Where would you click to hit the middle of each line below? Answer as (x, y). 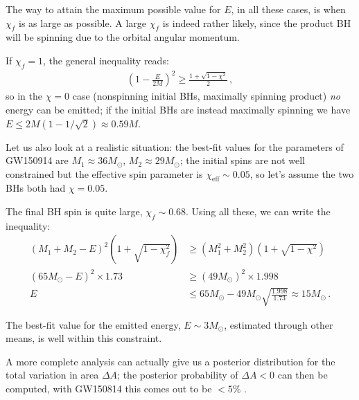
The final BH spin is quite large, (74, 211)
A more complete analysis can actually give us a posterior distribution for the (170, 361)
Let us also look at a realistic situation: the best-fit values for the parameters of (175, 146)
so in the (24, 96)
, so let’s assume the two (302, 173)
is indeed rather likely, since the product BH (257, 22)
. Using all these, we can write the (258, 211)
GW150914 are (37, 160)
